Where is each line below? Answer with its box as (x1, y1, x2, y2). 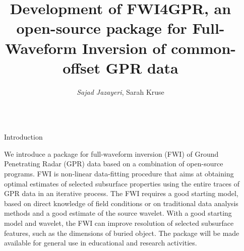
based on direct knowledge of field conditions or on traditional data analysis (4, 198, 238, 208)
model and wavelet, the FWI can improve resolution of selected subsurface (4, 218, 234, 228)
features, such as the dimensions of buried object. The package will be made (4, 227, 239, 238)
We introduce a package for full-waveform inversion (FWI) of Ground (4, 148, 219, 159)
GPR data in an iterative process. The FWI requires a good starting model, (4, 188, 238, 199)
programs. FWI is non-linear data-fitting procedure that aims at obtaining (4, 168, 234, 179)
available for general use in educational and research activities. (4, 237, 197, 248)
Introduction (4, 132, 43, 142)
